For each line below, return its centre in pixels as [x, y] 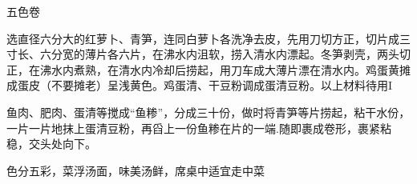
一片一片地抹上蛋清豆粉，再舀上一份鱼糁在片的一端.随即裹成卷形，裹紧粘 [199, 128]
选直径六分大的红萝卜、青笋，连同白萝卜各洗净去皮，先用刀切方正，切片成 [203, 38]
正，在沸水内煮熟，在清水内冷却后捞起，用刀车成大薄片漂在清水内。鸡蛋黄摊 [208, 69]
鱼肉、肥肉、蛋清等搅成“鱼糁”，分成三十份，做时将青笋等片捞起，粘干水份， [208, 112]
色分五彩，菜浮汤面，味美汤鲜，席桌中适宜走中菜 [136, 170]
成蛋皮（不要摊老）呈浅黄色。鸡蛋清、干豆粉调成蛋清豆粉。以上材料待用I [200, 85]
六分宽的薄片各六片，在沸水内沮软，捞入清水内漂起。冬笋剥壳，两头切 [225, 54]
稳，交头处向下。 [51, 144]
